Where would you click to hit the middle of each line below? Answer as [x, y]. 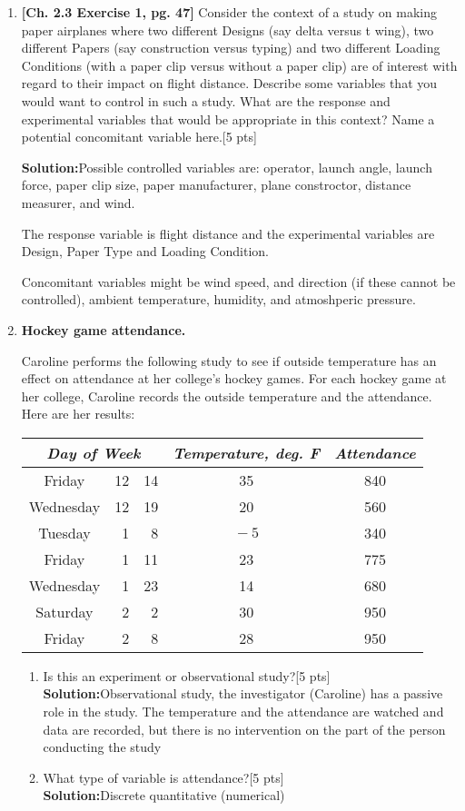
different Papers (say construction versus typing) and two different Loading [231, 48]
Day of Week [94, 452]
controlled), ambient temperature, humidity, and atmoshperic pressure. [218, 299]
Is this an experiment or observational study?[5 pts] [187, 675]
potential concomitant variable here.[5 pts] [139, 137]
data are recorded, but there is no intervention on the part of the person [244, 729]
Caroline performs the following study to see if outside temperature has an [229, 360]
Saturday [64, 611]
